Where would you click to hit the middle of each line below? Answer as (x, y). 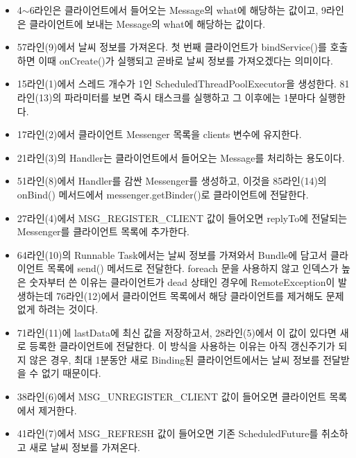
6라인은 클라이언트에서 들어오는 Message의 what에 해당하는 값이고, (174, 10)
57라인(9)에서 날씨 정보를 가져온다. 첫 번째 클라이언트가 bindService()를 (172, 47)
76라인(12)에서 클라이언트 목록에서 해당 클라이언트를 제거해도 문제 (200, 295)
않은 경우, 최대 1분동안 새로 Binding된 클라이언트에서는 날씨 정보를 (175, 359)
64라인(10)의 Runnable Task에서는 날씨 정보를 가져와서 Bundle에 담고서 (172, 254)
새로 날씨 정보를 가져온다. (85, 447)
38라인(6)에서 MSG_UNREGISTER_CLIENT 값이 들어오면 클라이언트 (171, 397)
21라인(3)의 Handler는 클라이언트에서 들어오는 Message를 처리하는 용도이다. (181, 157)
